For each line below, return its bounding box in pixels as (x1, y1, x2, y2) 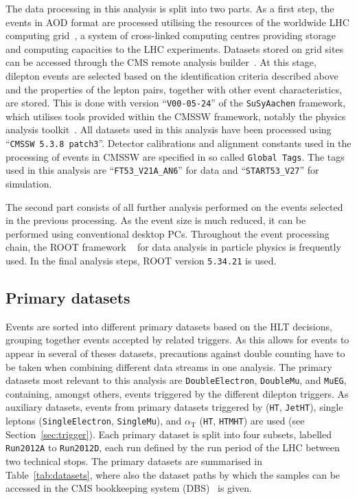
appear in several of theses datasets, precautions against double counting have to (5, 345, 345, 360)
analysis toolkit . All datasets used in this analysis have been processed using (5, 122, 332, 137)
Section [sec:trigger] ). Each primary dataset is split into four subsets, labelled (5, 427, 332, 441)
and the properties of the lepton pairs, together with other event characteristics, (5, 82, 342, 96)
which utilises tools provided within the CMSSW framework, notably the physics (5, 109, 346, 123)
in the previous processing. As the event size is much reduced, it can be (5, 213, 306, 227)
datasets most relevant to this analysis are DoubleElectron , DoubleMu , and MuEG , (5, 373, 347, 387)
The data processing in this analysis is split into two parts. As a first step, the (5, 1, 334, 15)
